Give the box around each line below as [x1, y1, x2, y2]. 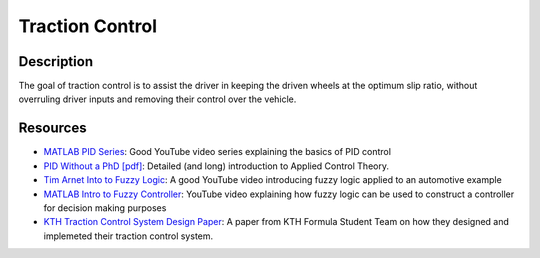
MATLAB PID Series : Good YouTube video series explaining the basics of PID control [43, 146, 392, 158]
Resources [18, 120, 87, 137]
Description [18, 53, 94, 70]
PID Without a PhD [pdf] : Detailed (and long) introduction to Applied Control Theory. [43, 160, 390, 172]
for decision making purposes [43, 201, 167, 214]
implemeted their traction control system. [43, 230, 214, 242]
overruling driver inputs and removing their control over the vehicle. [18, 93, 297, 105]
